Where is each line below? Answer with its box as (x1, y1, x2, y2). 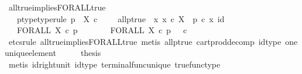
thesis (80, 47, 101, 59)
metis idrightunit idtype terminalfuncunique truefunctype (8, 58, 221, 70)
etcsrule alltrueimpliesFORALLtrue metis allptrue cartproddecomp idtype (8, 35, 282, 47)
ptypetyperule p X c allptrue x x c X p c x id (16, 12, 225, 24)
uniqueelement (5, 47, 56, 59)
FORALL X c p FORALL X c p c (16, 24, 187, 36)
